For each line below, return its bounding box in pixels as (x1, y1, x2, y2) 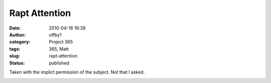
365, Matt (49, 45, 69, 52)
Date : (9, 25, 21, 31)
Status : (9, 60, 25, 66)
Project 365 (49, 39, 73, 45)
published (49, 60, 70, 66)
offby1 (49, 31, 62, 37)
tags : (9, 45, 21, 52)
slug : (9, 53, 20, 59)
